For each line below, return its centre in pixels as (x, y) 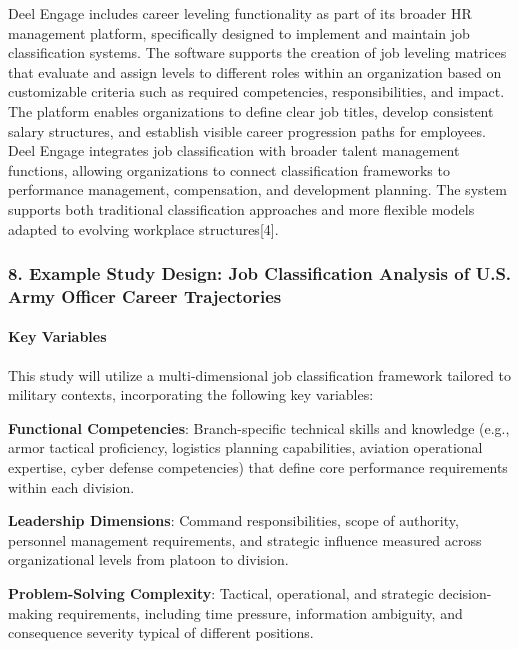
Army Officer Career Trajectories (145, 295)
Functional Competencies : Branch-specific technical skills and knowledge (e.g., (259, 427)
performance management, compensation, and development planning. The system (257, 189)
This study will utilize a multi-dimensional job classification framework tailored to (259, 374)
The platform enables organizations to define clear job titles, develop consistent (251, 110)
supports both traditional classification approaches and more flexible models (241, 208)
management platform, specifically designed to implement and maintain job (239, 32)
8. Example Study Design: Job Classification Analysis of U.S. (260, 273)
